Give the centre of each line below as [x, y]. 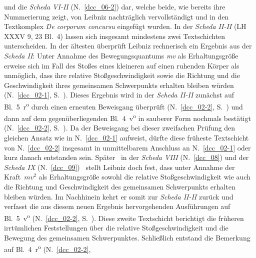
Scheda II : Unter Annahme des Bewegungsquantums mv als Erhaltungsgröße [121, 55]
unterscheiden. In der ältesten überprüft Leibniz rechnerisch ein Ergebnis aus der [128, 46]
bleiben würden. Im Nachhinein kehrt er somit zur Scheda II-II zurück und [119, 196]
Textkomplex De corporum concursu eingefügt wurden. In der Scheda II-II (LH [125, 26]
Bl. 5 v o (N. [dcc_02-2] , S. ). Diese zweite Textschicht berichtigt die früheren [124, 217]
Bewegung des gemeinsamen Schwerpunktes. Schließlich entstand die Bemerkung [127, 237]
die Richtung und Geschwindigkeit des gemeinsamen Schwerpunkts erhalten [120, 186]
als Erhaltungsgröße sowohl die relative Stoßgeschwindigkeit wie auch [144, 177]
